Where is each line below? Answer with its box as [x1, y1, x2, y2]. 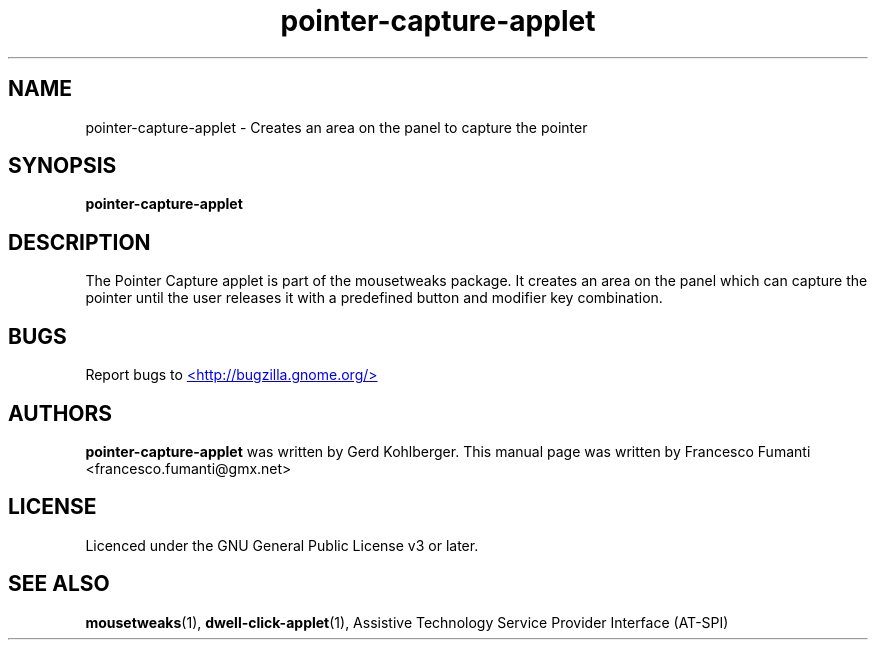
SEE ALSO [8, 571, 110, 597]
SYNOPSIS [8, 153, 117, 179]
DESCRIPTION [8, 229, 151, 255]
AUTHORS [8, 400, 113, 426]
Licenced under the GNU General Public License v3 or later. [85, 536, 479, 554]
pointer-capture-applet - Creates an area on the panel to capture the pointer [85, 118, 588, 136]
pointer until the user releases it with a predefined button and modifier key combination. [85, 289, 663, 307]
